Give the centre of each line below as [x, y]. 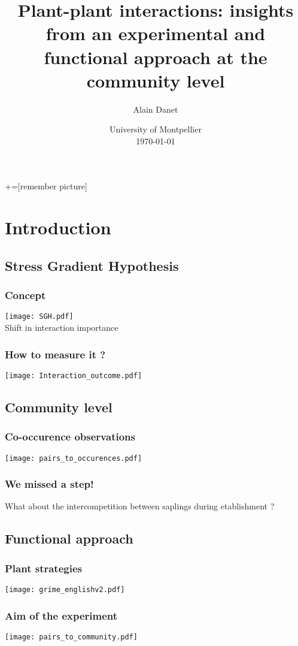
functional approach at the [156, 57]
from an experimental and [156, 33]
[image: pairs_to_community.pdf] [71, 637]
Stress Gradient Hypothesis [92, 265]
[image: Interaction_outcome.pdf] [74, 375]
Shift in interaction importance [62, 327]
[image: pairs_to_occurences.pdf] [74, 458]
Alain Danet [156, 109]
